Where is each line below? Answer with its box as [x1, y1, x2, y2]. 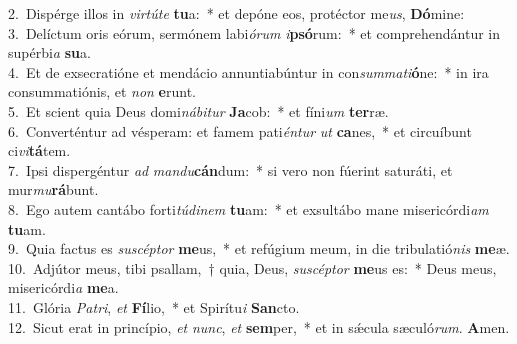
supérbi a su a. [8, 42, 91, 63]
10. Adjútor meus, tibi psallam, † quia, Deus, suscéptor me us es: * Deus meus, [8, 257, 497, 278]
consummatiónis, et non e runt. [8, 81, 197, 102]
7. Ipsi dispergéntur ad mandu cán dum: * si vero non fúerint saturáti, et [8, 159, 453, 180]
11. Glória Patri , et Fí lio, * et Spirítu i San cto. [8, 296, 300, 317]
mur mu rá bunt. [8, 179, 99, 200]
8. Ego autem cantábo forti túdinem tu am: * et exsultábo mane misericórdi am [8, 198, 489, 219]
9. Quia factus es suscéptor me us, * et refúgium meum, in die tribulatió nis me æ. [8, 238, 510, 259]
